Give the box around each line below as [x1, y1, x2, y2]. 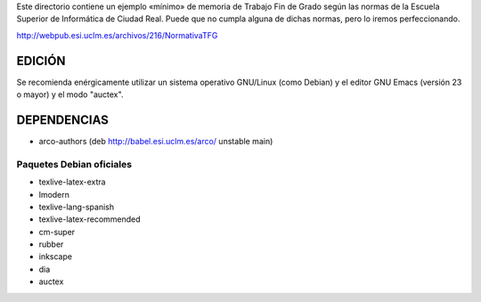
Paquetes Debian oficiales [16, 158, 133, 170]
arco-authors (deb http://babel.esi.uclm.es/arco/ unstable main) [38, 135, 273, 146]
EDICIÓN [16, 53, 66, 69]
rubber [38, 239, 64, 249]
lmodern [38, 189, 70, 200]
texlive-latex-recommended [38, 214, 142, 224]
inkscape [38, 251, 73, 262]
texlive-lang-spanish [38, 201, 115, 212]
